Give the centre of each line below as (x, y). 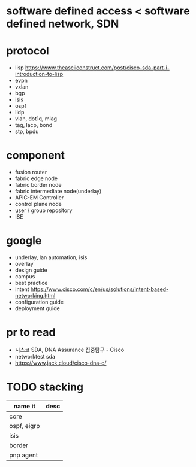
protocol (28, 51)
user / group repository (43, 210)
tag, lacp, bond (34, 125)
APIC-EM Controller (39, 198)
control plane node (38, 204)
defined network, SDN (63, 24)
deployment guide (37, 308)
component (35, 155)
